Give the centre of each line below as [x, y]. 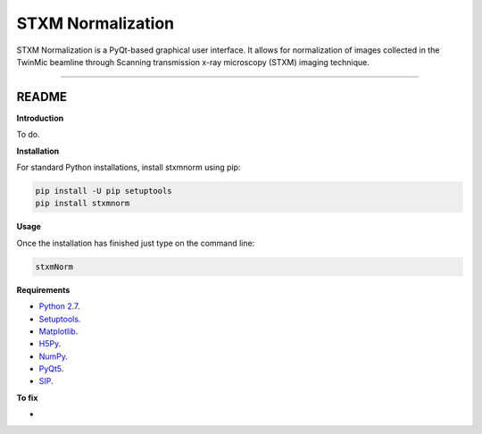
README [42, 97]
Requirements [43, 289]
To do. [28, 135]
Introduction [40, 118]
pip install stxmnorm [83, 204]
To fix [27, 397]
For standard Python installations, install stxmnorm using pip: [129, 167]
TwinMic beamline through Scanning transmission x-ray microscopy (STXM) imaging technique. [193, 62]
